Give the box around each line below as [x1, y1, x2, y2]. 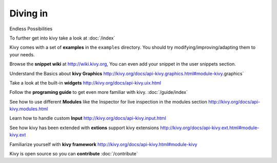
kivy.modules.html [9, 106, 48, 112]
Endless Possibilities [9, 26, 53, 32]
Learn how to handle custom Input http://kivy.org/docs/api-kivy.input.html [9, 115, 166, 121]
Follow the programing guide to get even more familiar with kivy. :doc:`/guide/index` [9, 89, 188, 95]
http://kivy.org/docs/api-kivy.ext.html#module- [160, 125, 260, 131]
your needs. [9, 51, 35, 57]
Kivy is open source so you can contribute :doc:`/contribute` [9, 151, 138, 157]
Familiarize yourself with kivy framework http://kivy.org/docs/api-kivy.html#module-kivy [9, 141, 197, 147]
